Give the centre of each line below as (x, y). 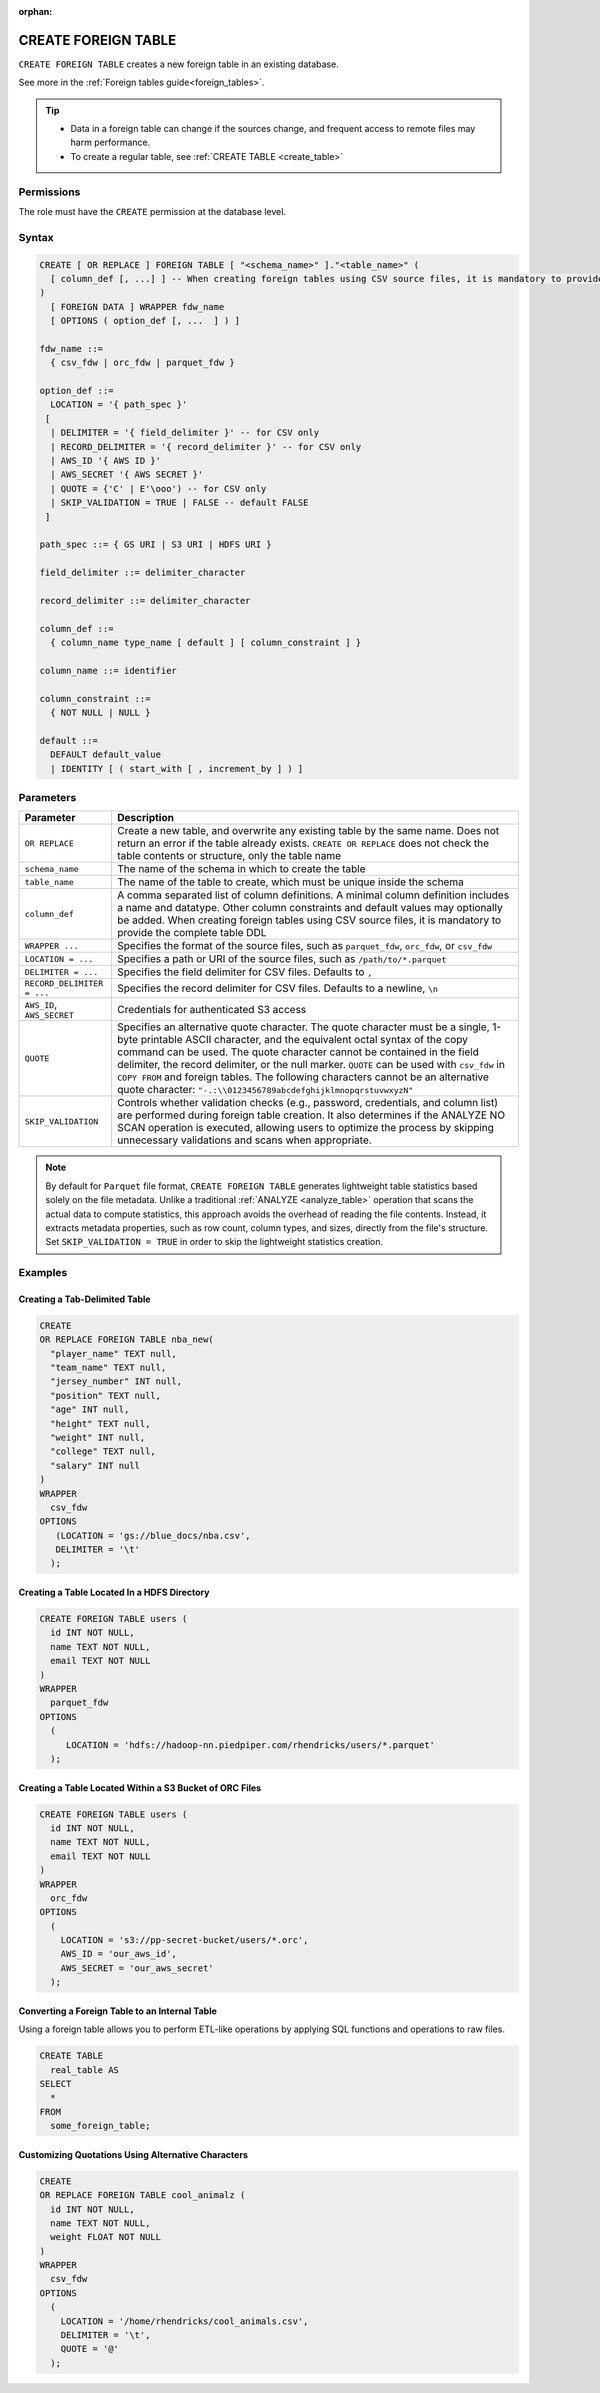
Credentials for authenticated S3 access (211, 1009)
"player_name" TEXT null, (113, 1353)
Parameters (47, 797)
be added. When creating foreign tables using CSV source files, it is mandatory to (309, 920)
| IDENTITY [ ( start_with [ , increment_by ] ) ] (177, 768)
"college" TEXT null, (103, 1451)
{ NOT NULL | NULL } (100, 713)
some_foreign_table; (100, 2126)
